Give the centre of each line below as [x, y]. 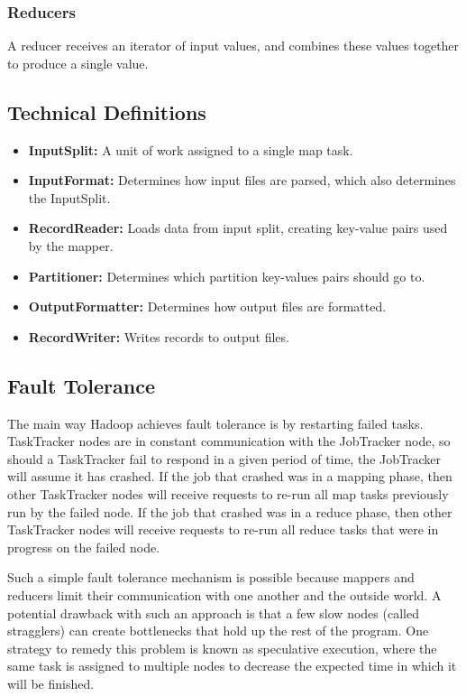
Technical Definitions [107, 111]
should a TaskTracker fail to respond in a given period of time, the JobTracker [224, 458]
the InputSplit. [69, 197]
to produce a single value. [78, 63]
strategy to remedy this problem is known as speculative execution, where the [222, 648]
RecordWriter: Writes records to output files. [159, 336]
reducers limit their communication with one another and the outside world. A [224, 594]
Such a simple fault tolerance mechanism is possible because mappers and [211, 577]
